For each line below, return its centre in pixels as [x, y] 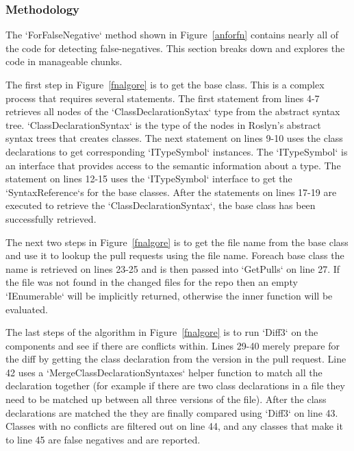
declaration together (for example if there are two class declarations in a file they [175, 386]
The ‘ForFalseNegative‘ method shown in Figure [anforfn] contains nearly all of [172, 35]
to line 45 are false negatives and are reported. [103, 439]
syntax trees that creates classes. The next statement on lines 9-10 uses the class [174, 138]
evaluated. [27, 309]
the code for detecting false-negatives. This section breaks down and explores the [175, 48]
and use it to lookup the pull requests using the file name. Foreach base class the [175, 255]
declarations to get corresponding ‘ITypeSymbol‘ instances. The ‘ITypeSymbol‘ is [177, 151]
